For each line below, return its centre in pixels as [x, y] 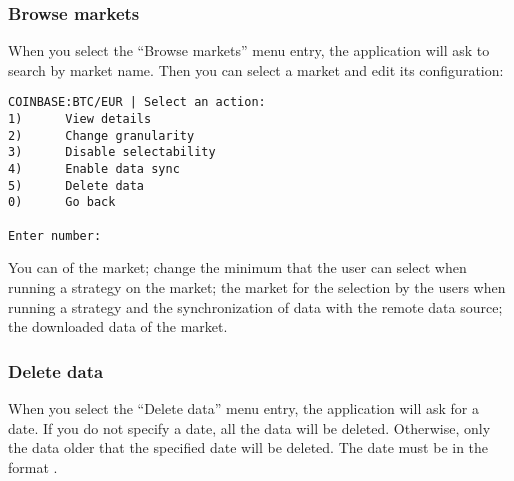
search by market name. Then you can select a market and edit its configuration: [256, 69]
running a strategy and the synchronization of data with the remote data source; [255, 306]
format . [33, 466]
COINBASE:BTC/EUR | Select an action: [137, 102]
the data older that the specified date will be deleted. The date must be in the [248, 447]
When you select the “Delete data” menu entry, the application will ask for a [243, 407]
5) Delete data [76, 185]
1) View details [80, 119]
